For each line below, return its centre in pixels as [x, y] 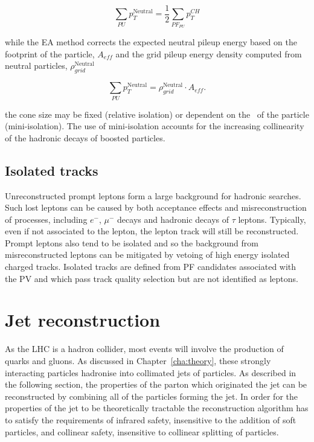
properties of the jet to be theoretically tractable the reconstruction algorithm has [157, 408]
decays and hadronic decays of [173, 219]
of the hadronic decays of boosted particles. [85, 137]
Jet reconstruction [83, 320]
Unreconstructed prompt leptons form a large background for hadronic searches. [153, 195]
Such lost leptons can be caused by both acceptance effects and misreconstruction [156, 207]
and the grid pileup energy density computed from [209, 53]
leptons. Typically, [272, 219]
